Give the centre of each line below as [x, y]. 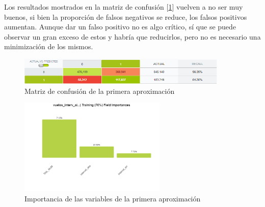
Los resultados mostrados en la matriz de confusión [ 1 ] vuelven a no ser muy [124, 7]
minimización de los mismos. [49, 46]
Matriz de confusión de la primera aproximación [100, 91]
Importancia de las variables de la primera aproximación [113, 198]
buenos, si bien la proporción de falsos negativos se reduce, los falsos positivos [126, 16]
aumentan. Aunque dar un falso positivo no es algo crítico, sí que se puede [120, 27]
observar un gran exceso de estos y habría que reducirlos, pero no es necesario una [132, 36]
